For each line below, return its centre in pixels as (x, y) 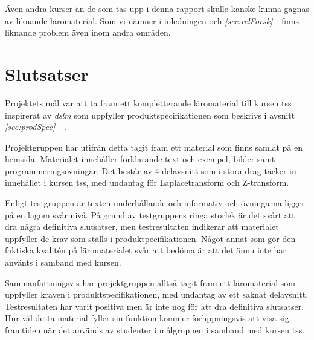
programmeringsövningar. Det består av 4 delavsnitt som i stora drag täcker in (151, 170)
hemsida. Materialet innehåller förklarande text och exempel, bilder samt (140, 159)
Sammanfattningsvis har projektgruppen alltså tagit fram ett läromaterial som (150, 282)
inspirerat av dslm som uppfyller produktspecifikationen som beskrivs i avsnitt (150, 115)
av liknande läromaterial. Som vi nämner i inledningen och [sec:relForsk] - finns (152, 20)
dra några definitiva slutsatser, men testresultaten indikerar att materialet (142, 227)
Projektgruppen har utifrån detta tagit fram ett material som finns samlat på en (154, 147)
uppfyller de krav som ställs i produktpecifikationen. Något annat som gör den (150, 238)
